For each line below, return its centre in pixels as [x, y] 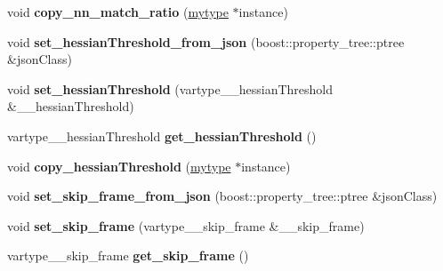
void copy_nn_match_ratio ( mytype [118, 12]
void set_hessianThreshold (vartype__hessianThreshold [170, 88]
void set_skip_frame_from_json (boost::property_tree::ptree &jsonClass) [222, 196]
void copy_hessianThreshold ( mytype [119, 166]
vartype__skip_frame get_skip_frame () [128, 255]
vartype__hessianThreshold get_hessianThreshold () [162, 135]
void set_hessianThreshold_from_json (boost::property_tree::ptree [206, 41]
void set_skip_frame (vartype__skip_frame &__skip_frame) [186, 225]
